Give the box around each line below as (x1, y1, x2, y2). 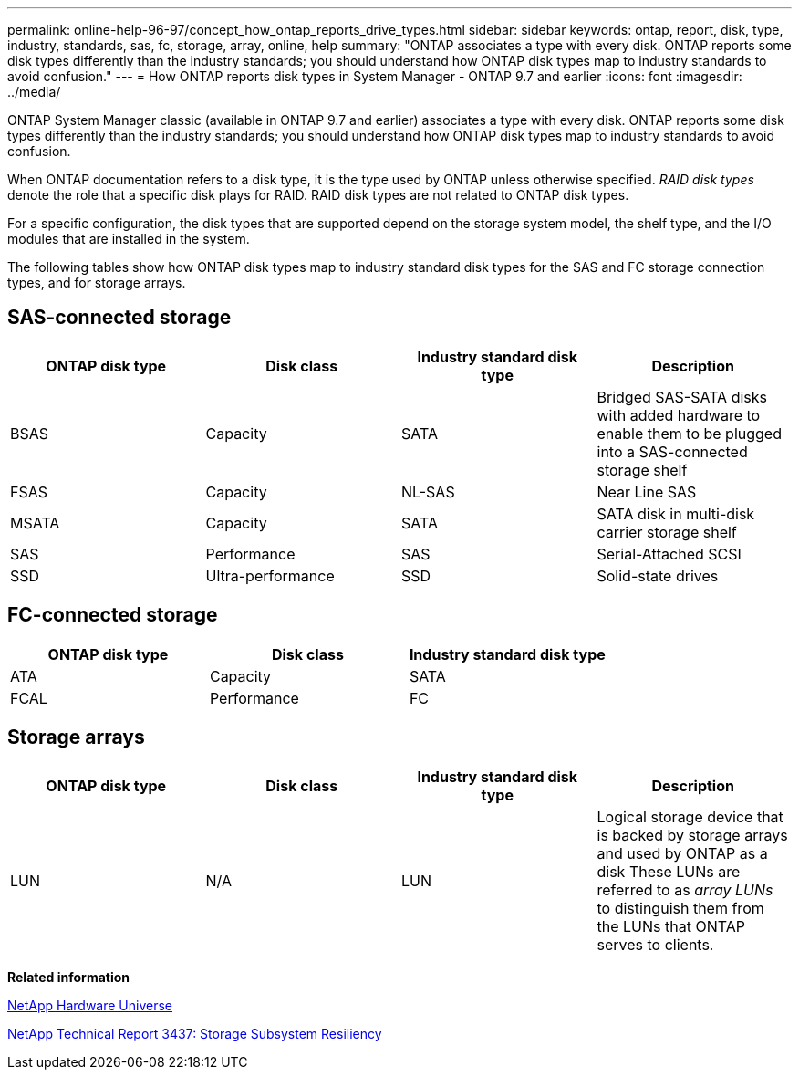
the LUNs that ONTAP (597, 916, 745, 936)
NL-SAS (401, 482, 455, 501)
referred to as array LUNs (597, 880, 773, 899)
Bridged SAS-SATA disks (597, 387, 767, 406)
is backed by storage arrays (597, 825, 788, 844)
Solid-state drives (597, 566, 719, 585)
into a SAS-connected (597, 442, 748, 461)
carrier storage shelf (597, 522, 737, 541)
